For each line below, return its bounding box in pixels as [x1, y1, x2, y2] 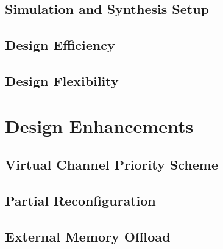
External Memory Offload [5, 226, 171, 245]
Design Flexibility [5, 71, 119, 90]
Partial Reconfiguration [5, 190, 156, 209]
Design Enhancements [5, 113, 194, 138]
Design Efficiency [5, 35, 115, 54]
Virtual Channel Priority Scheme [5, 155, 218, 174]
